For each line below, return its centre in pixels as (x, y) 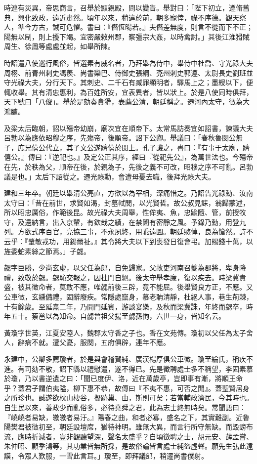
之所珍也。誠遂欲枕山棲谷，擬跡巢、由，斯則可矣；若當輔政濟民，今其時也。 (128, 398)
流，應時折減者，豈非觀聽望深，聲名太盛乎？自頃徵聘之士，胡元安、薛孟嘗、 (128, 436)
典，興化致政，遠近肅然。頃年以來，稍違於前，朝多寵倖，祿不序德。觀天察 (125, 17)
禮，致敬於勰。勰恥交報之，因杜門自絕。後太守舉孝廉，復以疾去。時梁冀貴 (125, 277)
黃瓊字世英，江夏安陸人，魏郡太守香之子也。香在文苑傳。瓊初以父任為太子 (125, 332)
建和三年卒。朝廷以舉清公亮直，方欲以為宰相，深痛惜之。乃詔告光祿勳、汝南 (128, 193)
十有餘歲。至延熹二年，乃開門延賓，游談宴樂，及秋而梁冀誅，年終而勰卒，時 (128, 306)
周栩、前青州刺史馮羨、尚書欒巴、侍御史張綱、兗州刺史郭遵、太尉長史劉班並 (128, 72)
